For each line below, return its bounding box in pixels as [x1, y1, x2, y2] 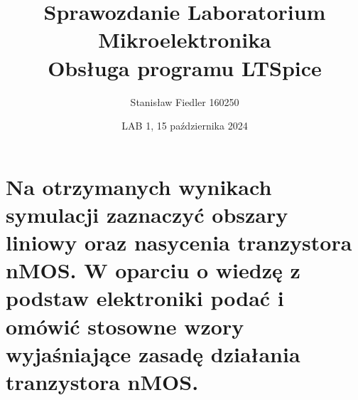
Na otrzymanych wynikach [6, 172, 272, 201]
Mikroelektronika [98, 25, 271, 54]
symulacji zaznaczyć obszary [6, 199, 288, 228]
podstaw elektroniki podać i [6, 283, 284, 312]
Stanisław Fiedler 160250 [130, 94, 239, 109]
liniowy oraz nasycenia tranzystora [6, 228, 352, 257]
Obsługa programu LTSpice [48, 53, 322, 82]
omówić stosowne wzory [6, 311, 244, 340]
